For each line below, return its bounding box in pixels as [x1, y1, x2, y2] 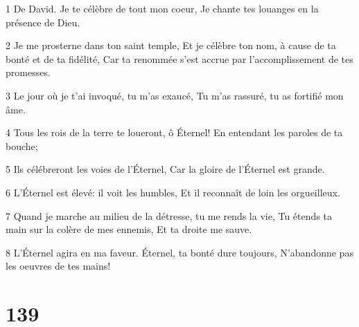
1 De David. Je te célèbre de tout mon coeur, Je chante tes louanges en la [6, 1, 319, 15]
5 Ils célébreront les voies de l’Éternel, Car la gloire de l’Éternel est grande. [6, 162, 325, 176]
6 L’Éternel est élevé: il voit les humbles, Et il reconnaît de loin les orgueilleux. [6, 185, 340, 199]
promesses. [6, 65, 51, 80]
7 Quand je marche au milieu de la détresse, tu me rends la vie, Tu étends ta [6, 208, 332, 223]
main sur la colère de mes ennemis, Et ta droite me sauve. [6, 222, 252, 236]
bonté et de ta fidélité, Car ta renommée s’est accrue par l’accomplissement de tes [6, 51, 353, 66]
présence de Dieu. [6, 15, 80, 29]
